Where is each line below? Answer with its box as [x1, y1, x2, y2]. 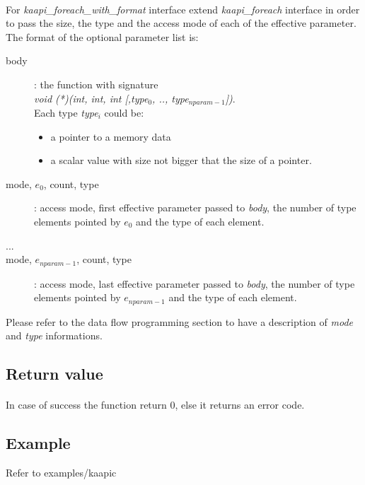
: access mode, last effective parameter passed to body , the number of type [34, 276, 355, 291]
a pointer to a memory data [50, 129, 171, 144]
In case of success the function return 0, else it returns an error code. [6, 397, 305, 412]
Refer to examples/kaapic [6, 465, 117, 480]
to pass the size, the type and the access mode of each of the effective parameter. [6, 16, 357, 30]
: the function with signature [34, 76, 158, 91]
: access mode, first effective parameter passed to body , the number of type [34, 200, 357, 215]
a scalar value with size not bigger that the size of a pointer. [50, 153, 312, 168]
